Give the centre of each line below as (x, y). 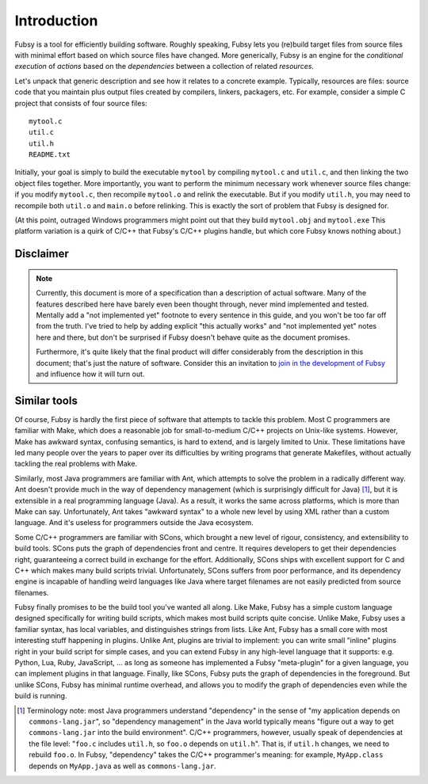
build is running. (41, 696)
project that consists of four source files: (81, 103)
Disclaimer (42, 254)
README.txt (50, 155)
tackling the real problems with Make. (76, 464)
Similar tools (46, 400)
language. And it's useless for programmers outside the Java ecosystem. (134, 523)
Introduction (56, 21)
